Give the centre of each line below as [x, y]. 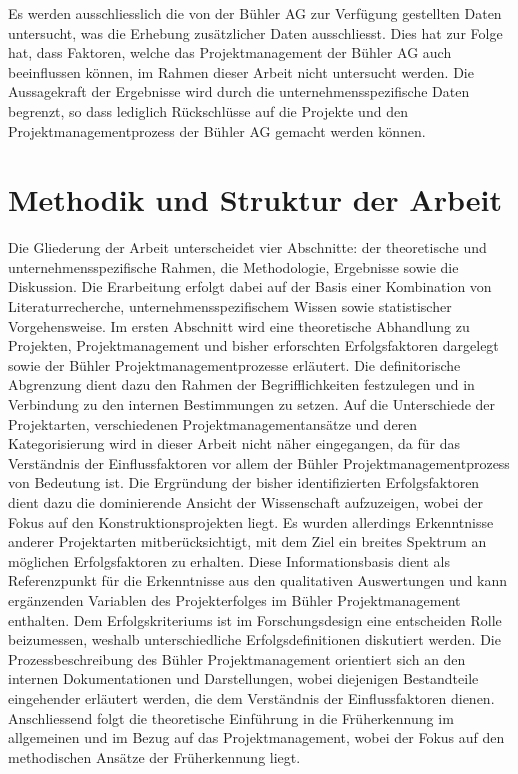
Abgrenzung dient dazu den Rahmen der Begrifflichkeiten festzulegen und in [241, 384]
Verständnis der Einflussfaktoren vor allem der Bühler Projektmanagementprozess [259, 462]
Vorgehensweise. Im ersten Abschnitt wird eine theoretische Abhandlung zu [239, 325]
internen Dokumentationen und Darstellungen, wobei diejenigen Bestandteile [243, 678]
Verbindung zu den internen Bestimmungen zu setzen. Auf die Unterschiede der [252, 404]
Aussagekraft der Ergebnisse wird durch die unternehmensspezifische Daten [239, 91]
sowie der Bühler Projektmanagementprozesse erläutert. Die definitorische [234, 364]
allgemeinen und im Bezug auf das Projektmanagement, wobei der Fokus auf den [256, 737]
